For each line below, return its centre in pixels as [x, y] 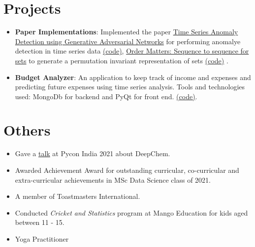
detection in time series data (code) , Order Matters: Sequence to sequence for [132, 51]
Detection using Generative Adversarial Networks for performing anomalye [128, 41]
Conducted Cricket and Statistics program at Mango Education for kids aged [131, 212]
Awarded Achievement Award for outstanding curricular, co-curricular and [127, 170]
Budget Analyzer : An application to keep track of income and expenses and [133, 77]
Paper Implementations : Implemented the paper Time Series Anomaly [127, 32]
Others [27, 130]
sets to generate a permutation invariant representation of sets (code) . [122, 60]
